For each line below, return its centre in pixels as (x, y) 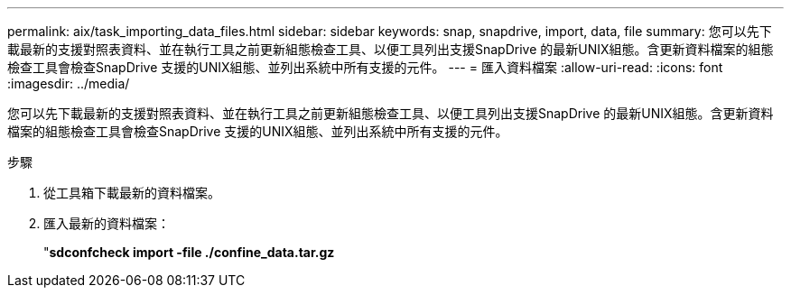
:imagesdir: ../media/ (69, 83)
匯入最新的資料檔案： (107, 223)
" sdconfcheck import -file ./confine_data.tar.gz (189, 252)
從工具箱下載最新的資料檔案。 (132, 193)
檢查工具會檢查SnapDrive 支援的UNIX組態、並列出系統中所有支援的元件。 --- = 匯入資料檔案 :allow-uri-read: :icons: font (365, 67)
